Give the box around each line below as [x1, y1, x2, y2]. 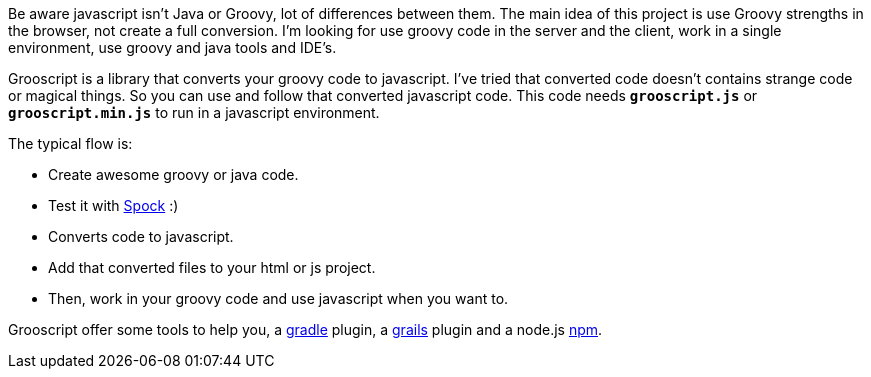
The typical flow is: [8, 135, 133, 152]
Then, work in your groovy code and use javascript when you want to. [48, 290, 509, 307]
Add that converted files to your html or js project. [48, 259, 376, 276]
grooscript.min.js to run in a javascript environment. [8, 104, 380, 121]
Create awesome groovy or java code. [48, 166, 299, 183]
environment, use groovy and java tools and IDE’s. [8, 39, 337, 56]
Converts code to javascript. [48, 228, 234, 245]
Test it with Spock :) [48, 197, 179, 214]
